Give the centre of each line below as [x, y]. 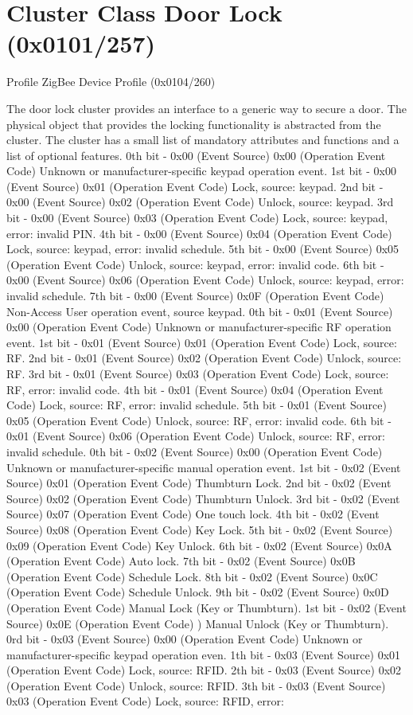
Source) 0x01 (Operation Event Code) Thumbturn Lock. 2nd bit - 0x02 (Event [199, 483]
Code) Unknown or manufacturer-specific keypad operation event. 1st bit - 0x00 [201, 171]
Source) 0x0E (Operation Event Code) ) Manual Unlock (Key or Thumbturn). [198, 623]
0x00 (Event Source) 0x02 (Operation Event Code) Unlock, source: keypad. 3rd [200, 202]
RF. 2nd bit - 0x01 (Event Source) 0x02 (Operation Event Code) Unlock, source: [204, 358]
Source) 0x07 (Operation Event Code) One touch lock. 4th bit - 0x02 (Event [193, 514]
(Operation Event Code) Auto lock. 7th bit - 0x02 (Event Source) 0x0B [181, 561]
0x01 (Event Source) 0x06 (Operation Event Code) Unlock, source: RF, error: [196, 436]
